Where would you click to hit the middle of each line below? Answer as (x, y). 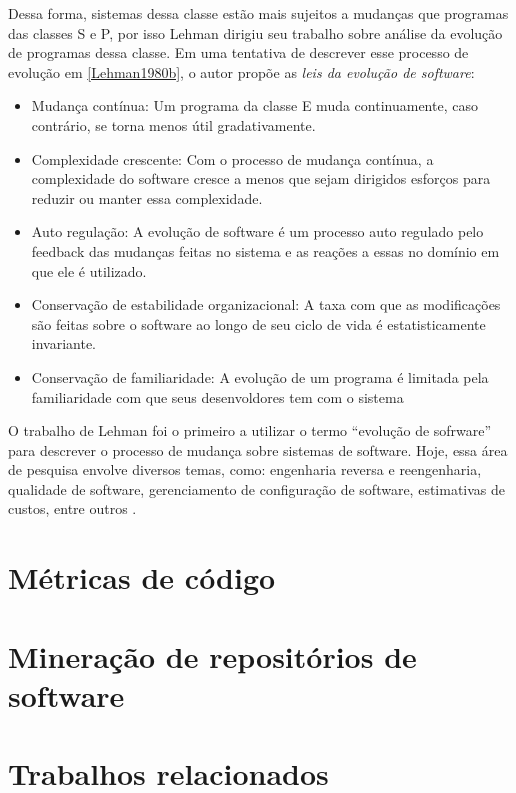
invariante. (64, 343)
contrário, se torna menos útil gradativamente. (173, 124)
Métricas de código (142, 577)
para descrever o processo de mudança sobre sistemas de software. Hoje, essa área (258, 449)
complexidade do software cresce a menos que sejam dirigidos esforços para (261, 178)
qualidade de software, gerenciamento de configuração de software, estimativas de (257, 488)
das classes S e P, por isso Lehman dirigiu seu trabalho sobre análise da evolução (255, 32)
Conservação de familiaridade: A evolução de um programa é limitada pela (260, 376)
